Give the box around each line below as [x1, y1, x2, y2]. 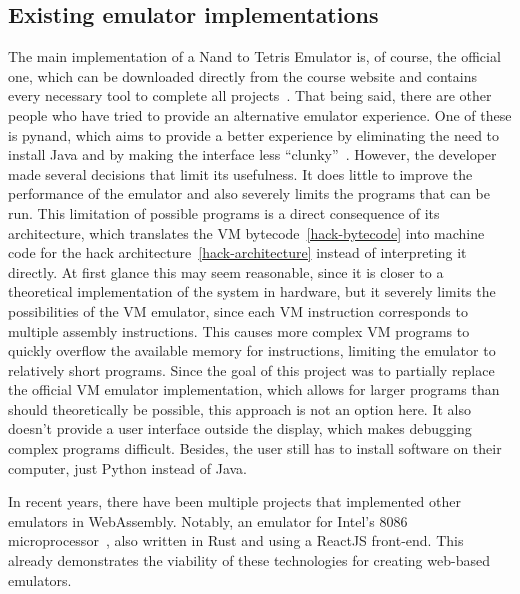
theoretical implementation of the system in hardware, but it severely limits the [8, 281, 496, 302]
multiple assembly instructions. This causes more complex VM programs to [8, 320, 470, 341]
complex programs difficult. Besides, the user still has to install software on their [8, 438, 502, 459]
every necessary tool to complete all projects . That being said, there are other [8, 85, 492, 106]
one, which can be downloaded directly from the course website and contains [8, 65, 477, 86]
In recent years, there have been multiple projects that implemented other [8, 491, 461, 512]
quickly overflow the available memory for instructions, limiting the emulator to [8, 340, 496, 361]
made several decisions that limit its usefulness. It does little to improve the [8, 163, 473, 184]
